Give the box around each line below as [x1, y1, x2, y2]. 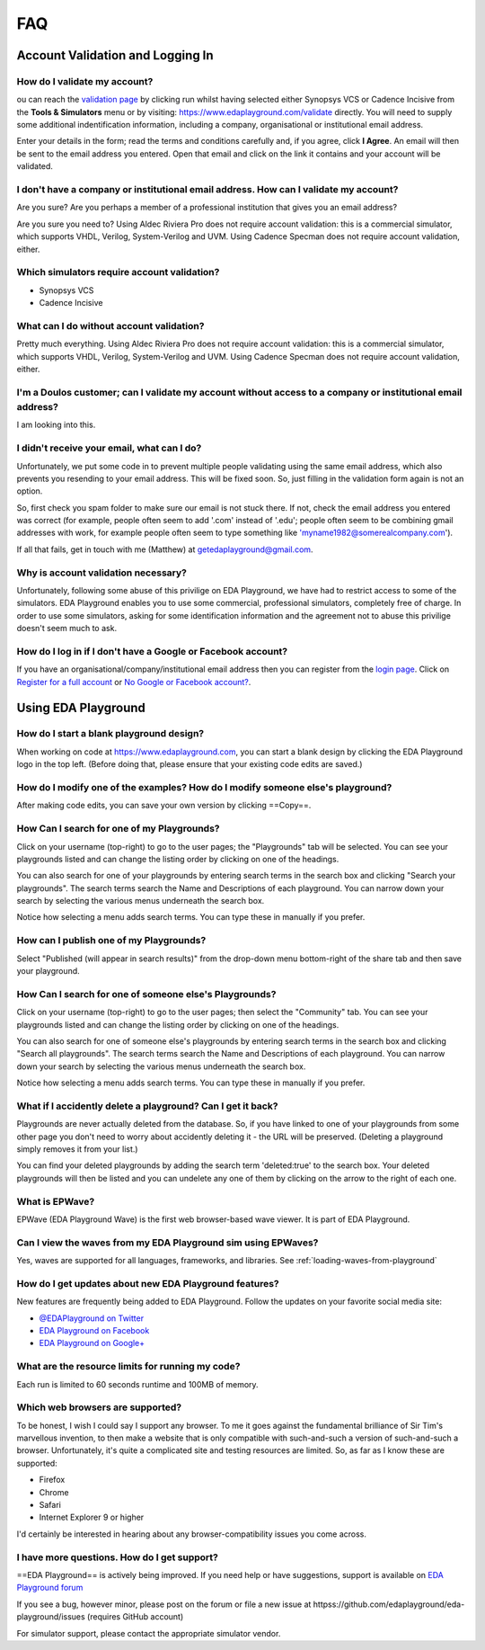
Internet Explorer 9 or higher [39, 1512, 145, 1523]
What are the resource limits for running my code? [16, 1360, 241, 1373]
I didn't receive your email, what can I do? [16, 441, 202, 454]
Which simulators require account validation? [16, 266, 220, 279]
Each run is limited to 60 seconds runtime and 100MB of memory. [16, 1378, 260, 1389]
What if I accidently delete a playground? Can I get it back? [16, 1100, 278, 1112]
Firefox [39, 1475, 66, 1485]
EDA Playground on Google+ [39, 1338, 145, 1349]
